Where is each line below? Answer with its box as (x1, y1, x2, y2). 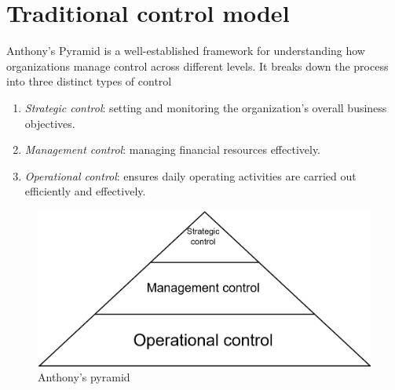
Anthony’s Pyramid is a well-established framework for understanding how (6, 42, 365, 59)
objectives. (24, 115, 75, 131)
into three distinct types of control (6, 73, 172, 89)
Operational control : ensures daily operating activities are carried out (24, 167, 357, 184)
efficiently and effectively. (24, 183, 146, 199)
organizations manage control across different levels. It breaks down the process (6, 57, 389, 74)
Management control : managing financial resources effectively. (24, 141, 321, 158)
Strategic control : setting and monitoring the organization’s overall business (24, 99, 387, 115)
